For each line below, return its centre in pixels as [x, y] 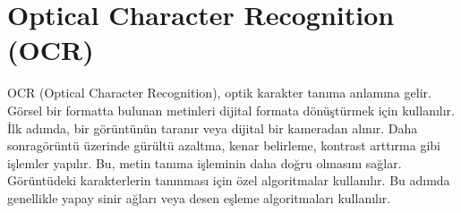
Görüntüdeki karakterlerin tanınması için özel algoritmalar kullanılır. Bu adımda [229, 180]
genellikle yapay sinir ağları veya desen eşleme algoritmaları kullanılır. [199, 197]
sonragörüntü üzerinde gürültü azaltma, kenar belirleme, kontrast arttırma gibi [224, 145]
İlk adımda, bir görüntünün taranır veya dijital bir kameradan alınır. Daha [213, 128]
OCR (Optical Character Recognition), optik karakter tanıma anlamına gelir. [219, 93]
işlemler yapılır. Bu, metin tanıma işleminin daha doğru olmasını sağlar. [205, 162]
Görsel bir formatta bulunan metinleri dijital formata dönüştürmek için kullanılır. [231, 110]
